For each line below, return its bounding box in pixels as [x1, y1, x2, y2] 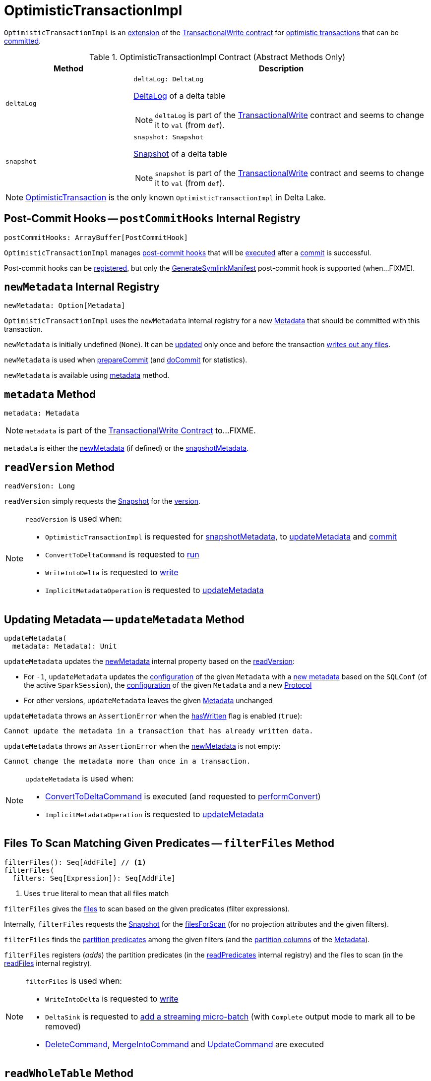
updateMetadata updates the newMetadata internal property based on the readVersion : [4, 657, 295, 665]
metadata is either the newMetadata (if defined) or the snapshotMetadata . [4, 444, 249, 453]
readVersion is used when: [25, 514, 122, 524]
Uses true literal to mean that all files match [24, 889, 169, 898]
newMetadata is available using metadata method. [4, 371, 170, 380]
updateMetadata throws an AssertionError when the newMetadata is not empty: [4, 741, 281, 750]
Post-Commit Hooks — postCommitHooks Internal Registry [4, 212, 301, 225]
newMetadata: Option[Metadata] [4, 301, 125, 310]
